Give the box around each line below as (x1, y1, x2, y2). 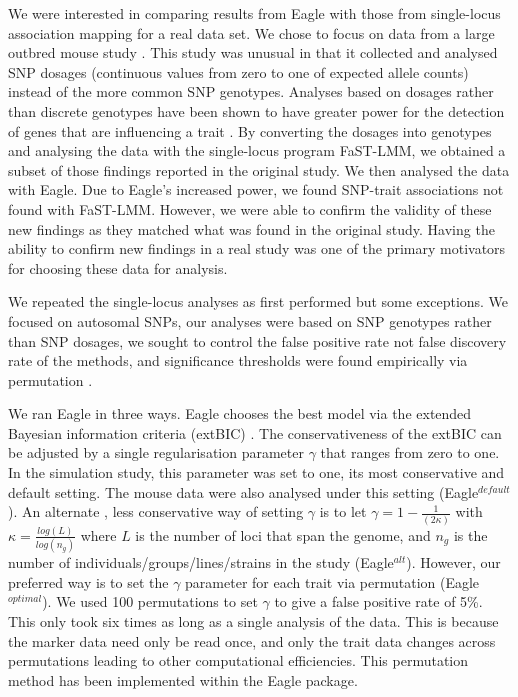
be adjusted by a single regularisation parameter (8, 442, 304, 463)
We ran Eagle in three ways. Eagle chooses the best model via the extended (8, 403, 472, 424)
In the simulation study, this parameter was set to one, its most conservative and (8, 462, 505, 483)
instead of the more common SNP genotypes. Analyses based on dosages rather (8, 81, 494, 102)
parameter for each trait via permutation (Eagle (185, 571, 480, 592)
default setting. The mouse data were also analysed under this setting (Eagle (8, 481, 479, 502)
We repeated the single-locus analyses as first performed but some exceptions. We (8, 291, 509, 312)
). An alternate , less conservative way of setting (8, 501, 304, 522)
